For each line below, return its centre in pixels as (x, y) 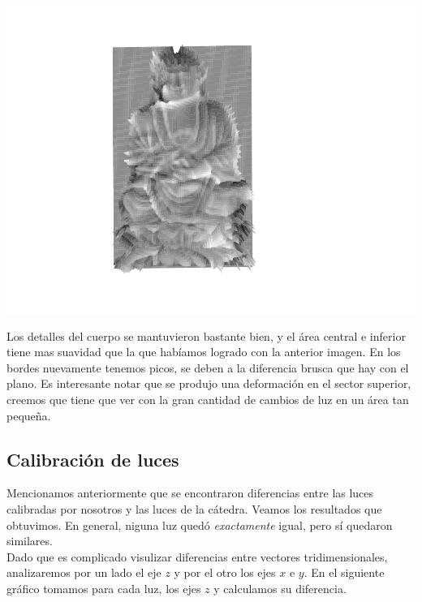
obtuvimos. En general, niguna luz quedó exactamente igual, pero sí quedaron (200, 525)
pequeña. (29, 415)
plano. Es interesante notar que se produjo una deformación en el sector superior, (209, 383)
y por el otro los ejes (225, 572)
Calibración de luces (93, 459)
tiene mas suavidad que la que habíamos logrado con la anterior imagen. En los (204, 352)
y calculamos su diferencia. (280, 588)
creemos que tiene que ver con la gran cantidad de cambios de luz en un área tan (208, 399)
